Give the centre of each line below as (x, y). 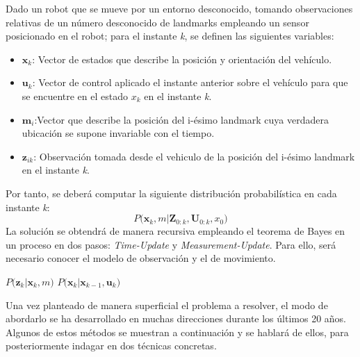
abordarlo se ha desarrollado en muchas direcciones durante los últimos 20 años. (176, 318)
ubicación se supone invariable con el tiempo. (118, 133)
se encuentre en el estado (75, 96)
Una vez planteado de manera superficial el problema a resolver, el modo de (167, 305)
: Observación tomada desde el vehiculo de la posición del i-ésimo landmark (194, 156)
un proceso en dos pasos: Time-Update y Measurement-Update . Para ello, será (171, 244)
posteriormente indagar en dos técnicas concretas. (111, 346)
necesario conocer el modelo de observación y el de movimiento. (141, 258)
